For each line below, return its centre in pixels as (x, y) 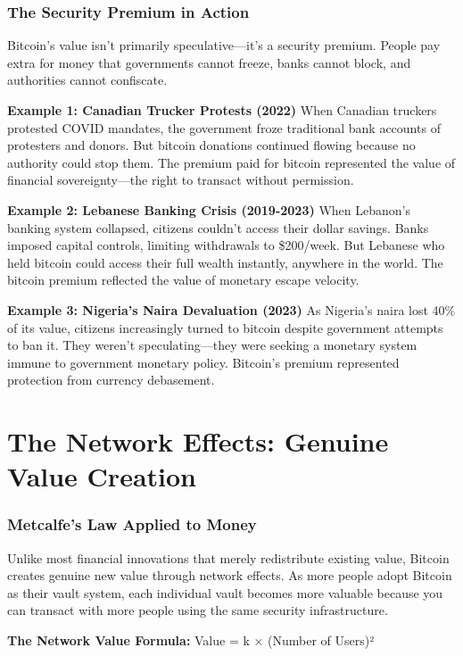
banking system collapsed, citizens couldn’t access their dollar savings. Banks (218, 227)
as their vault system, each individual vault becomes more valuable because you (225, 592)
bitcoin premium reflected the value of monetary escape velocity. (183, 280)
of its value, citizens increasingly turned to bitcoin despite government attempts (225, 327)
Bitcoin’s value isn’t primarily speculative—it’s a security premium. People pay (224, 45)
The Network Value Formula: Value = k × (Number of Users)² (191, 640)
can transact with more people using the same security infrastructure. (198, 610)
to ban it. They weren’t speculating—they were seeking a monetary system (212, 345)
